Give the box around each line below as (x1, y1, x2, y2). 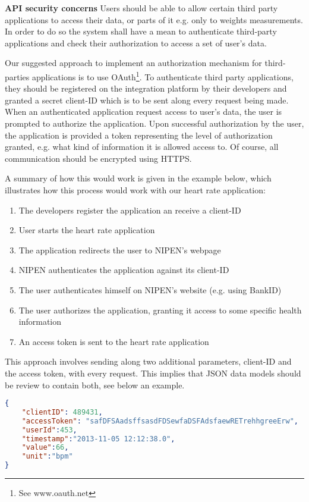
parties (5, 70, 30, 83)
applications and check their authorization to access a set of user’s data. (5, 36, 267, 49)
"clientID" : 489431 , (21, 407, 103, 416)
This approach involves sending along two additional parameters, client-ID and (5, 355, 292, 368)
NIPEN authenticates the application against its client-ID (18, 263, 229, 276)
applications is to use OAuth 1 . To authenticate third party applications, (32, 68, 294, 83)
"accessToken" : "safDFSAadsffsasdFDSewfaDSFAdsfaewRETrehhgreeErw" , (21, 416, 299, 425)
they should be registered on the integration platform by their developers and (5, 82, 287, 95)
